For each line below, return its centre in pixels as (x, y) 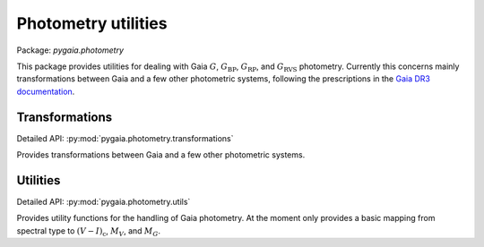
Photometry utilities (92, 23)
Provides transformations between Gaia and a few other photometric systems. (161, 155)
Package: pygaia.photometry (70, 50)
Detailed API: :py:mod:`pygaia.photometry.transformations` (125, 138)
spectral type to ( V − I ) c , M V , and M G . (89, 231)
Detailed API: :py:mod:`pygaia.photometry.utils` (104, 201)
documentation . (46, 91)
